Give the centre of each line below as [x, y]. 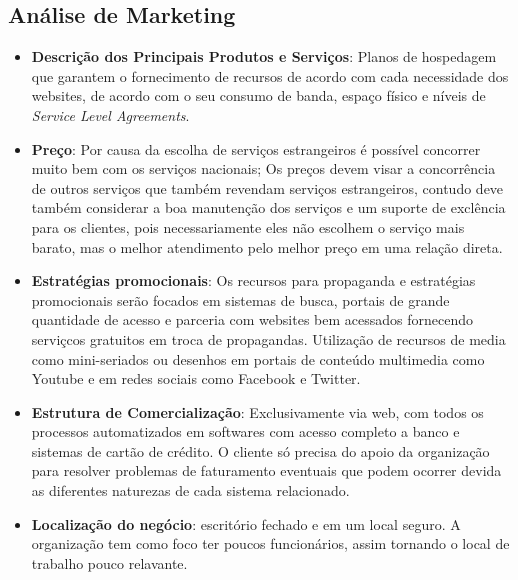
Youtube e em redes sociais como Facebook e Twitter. [196, 378]
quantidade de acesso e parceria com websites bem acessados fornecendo [252, 319]
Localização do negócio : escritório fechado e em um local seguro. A [246, 523]
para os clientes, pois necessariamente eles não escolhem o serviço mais [248, 226]
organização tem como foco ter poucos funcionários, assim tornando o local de [270, 543]
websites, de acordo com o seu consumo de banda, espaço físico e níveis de [258, 95]
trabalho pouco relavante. [109, 562]
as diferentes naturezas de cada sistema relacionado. [190, 490]
